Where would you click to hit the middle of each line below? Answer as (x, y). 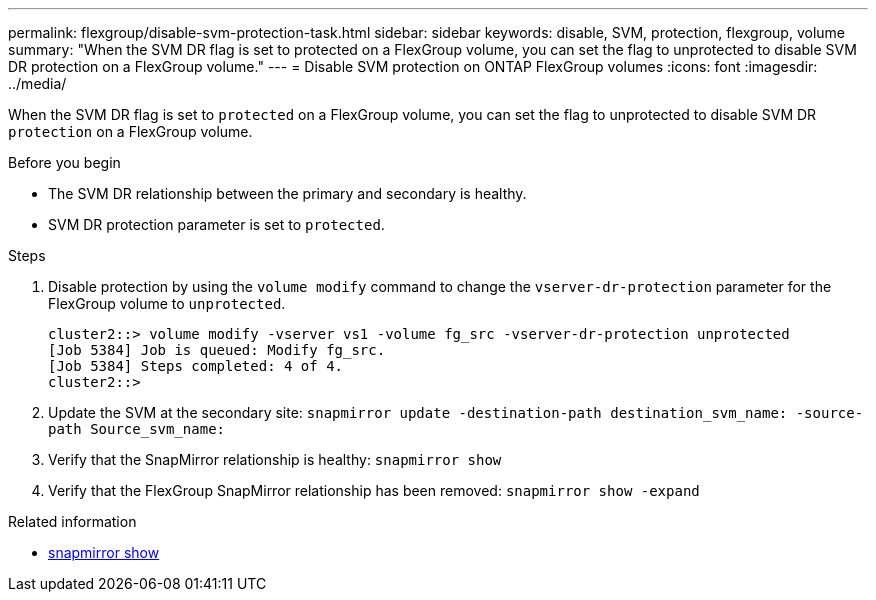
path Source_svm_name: (137, 429)
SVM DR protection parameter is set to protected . (216, 224)
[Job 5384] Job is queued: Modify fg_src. (217, 350)
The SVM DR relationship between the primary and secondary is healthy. (287, 193)
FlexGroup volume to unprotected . (167, 303)
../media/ (37, 83)
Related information (72, 521)
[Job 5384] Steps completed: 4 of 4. (196, 366)
